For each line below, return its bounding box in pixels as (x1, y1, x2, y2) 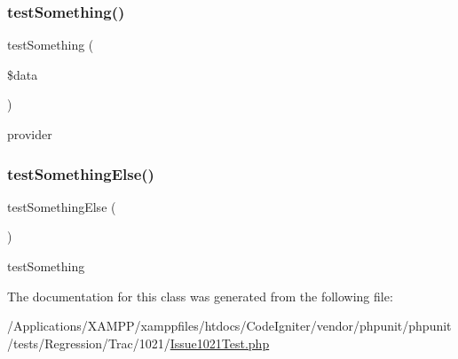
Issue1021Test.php (170, 333, 270, 352)
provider (7, 125, 52, 143)
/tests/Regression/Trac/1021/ (7, 333, 170, 352)
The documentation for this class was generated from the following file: (7, 286, 393, 305)
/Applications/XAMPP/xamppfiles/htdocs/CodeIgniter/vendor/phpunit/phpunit (7, 316, 452, 335)
